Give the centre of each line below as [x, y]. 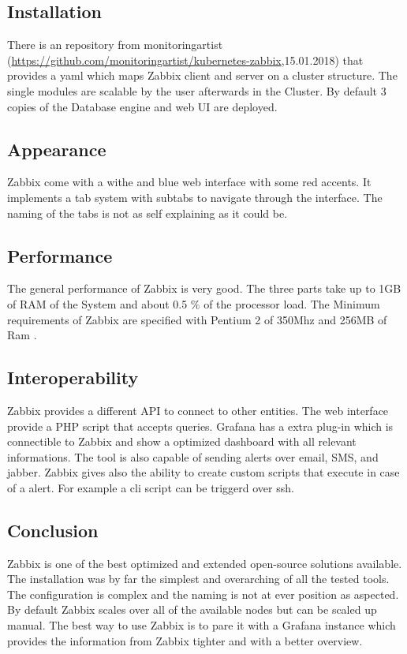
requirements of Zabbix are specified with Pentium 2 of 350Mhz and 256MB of [197, 319]
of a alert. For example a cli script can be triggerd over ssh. [151, 487]
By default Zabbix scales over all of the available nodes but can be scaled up [192, 609]
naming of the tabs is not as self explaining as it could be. [147, 213]
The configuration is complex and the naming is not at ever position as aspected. [203, 594]
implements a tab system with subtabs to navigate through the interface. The [195, 197]
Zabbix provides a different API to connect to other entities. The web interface [198, 410]
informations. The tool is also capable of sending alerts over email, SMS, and [193, 456]
